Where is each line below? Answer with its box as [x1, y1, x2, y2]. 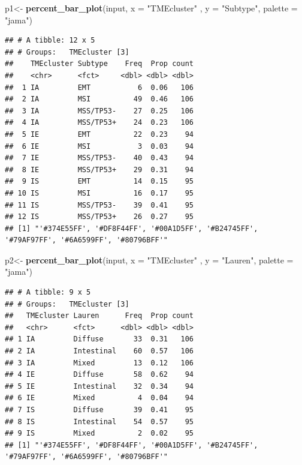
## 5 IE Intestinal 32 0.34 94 [5, 382, 194, 391]
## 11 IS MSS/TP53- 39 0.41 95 [5, 200, 194, 209]
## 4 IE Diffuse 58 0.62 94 [5, 370, 194, 379]
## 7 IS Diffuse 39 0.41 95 [5, 406, 194, 414]
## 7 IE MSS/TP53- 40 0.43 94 [5, 154, 194, 163]
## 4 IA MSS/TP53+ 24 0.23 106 [5, 118, 194, 127]
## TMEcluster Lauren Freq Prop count [5, 311, 194, 320]
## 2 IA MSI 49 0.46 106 [5, 95, 194, 104]
